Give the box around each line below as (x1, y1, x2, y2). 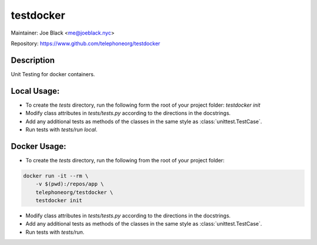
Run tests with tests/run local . (25, 126, 98, 133)
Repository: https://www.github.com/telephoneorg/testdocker (11, 40, 161, 47)
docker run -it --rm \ (23, 172, 89, 179)
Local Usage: (11, 86, 60, 96)
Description (11, 55, 55, 65)
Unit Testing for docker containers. (11, 70, 95, 77)
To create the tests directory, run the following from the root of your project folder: (25, 156, 225, 164)
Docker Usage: (11, 141, 67, 151)
